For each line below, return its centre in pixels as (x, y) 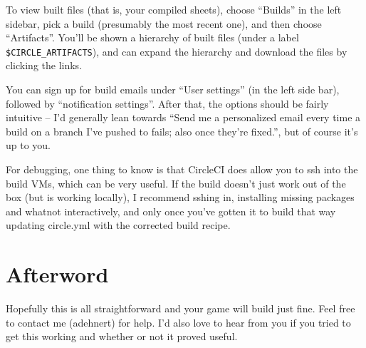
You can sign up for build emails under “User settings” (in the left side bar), (173, 89)
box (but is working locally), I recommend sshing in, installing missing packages (180, 197)
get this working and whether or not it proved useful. (122, 336)
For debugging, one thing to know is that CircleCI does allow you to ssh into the (182, 169)
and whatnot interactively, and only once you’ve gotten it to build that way (171, 211)
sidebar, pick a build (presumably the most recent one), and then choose (164, 23)
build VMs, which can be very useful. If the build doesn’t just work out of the (176, 183)
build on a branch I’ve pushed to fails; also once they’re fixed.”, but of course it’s (182, 131)
